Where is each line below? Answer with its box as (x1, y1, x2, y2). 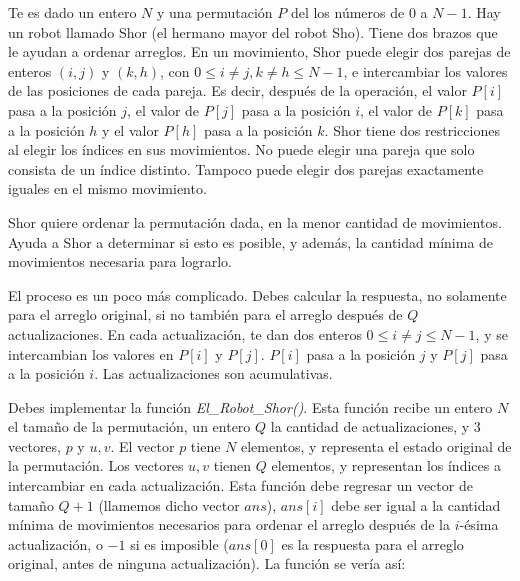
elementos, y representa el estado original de (240, 435, 512, 456)
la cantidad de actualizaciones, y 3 (270, 416, 481, 437)
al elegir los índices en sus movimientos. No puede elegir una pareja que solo (8, 139, 475, 160)
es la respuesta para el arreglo (281, 533, 464, 554)
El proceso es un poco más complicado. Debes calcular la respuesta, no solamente (8, 284, 507, 305)
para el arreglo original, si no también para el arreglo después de (8, 304, 403, 325)
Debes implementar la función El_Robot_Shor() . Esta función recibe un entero (8, 396, 493, 417)
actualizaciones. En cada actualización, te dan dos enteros (8, 323, 362, 344)
